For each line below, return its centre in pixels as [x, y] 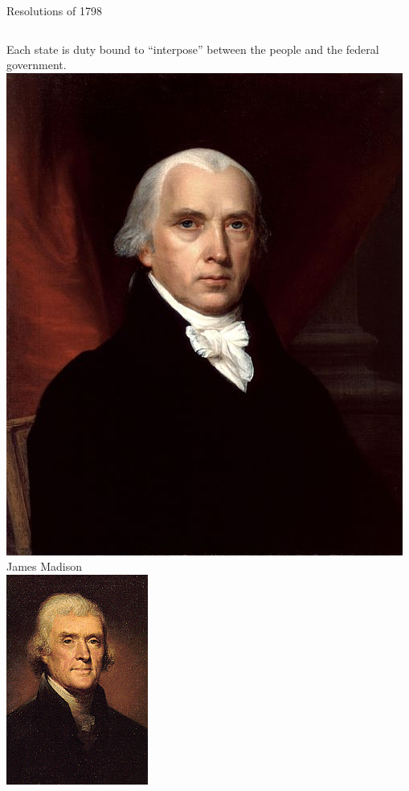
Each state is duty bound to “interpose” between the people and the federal [193, 49]
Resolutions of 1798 [54, 10]
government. [37, 65]
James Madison [45, 566]
